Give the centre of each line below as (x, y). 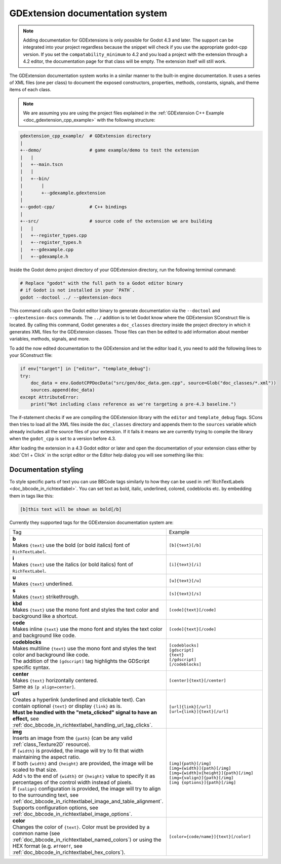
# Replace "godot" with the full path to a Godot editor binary (102, 283)
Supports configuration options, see (55, 808)
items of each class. (30, 90)
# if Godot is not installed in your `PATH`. (77, 290)
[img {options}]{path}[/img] (203, 782)
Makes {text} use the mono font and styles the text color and (86, 610)
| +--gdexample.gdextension (63, 193)
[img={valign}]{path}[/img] (201, 778)
